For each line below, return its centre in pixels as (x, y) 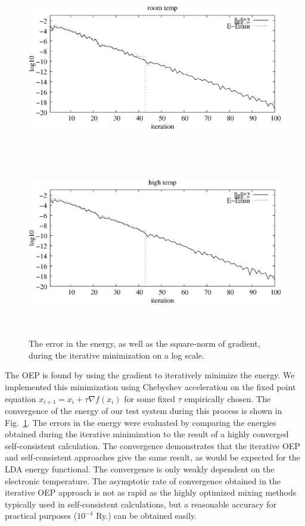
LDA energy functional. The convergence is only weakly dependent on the (140, 469)
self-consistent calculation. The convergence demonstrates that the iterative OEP (152, 445)
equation (21, 398)
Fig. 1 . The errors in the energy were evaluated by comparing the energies (141, 422)
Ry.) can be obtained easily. (147, 516)
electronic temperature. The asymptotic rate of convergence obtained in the (143, 480)
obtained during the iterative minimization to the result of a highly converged (147, 434)
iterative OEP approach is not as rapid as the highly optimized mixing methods (151, 492)
